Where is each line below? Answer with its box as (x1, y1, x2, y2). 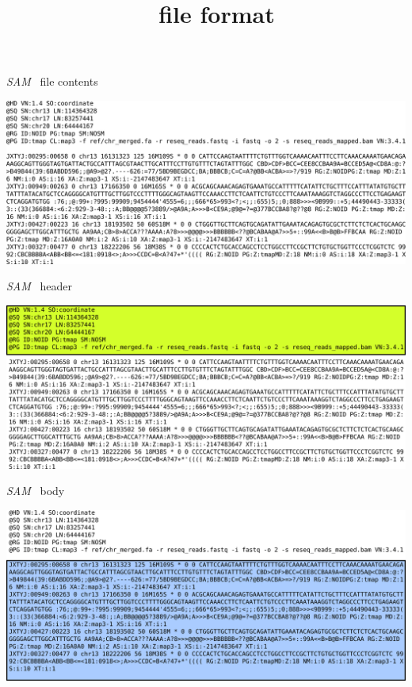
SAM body (6, 482, 65, 499)
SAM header (6, 278, 72, 294)
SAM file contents (6, 73, 98, 90)
